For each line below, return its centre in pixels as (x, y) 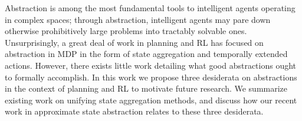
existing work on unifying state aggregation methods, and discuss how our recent (151, 100)
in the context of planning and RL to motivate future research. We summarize (146, 88)
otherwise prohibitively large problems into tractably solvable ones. (126, 31)
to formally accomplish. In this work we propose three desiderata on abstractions (151, 77)
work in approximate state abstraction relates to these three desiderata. (134, 111)
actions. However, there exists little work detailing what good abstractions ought (151, 65)
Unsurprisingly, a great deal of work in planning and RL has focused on (134, 42)
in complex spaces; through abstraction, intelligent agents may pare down (138, 19)
